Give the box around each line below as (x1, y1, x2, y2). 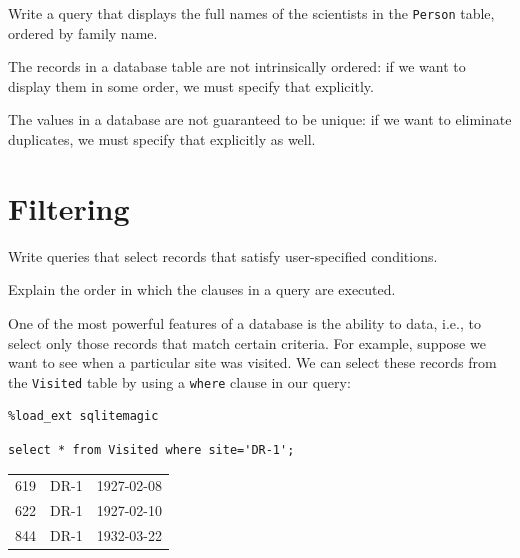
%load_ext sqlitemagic (8, 409, 159, 424)
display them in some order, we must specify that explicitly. (8, 75, 374, 96)
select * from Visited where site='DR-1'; (8, 442, 295, 457)
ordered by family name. (8, 22, 158, 43)
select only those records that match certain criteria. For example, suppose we (8, 332, 486, 353)
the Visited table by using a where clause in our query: (8, 371, 351, 392)
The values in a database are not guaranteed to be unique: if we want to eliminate (8, 109, 512, 130)
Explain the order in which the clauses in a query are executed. (8, 279, 396, 300)
